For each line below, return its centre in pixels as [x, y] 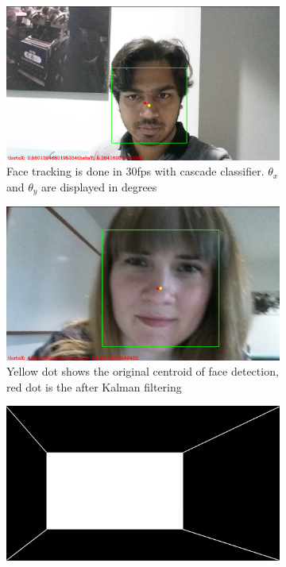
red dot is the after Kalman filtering [94, 386]
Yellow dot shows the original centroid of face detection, [143, 371]
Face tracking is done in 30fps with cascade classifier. [135, 171]
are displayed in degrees [99, 186]
